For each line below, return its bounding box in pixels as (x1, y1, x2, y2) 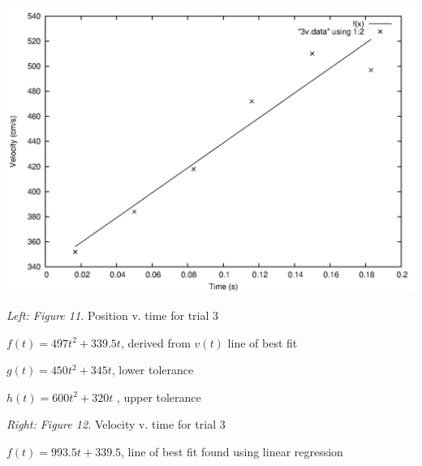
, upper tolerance (116, 388, 201, 405)
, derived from (120, 334, 191, 351)
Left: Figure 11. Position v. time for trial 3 (6, 307, 219, 323)
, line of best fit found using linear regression (121, 442, 343, 460)
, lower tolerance (111, 361, 194, 378)
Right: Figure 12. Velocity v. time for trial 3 (6, 416, 226, 433)
